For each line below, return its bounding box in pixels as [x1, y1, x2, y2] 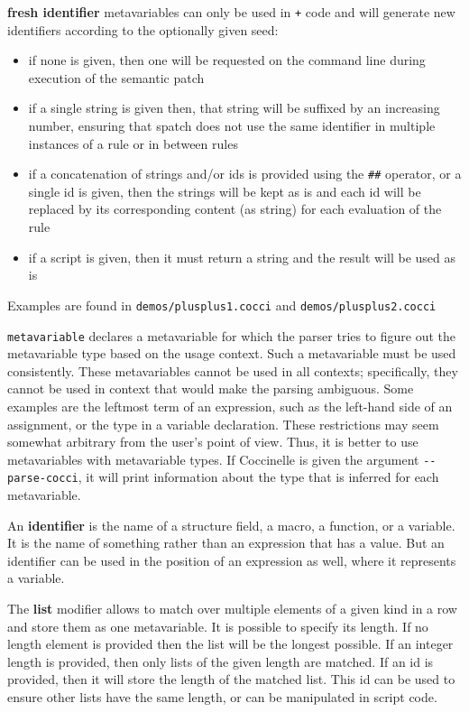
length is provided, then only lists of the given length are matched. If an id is [7, 652, 434, 670]
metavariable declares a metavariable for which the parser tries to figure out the [7, 326, 456, 345]
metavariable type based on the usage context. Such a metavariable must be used [7, 344, 456, 363]
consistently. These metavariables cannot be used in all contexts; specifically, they [7, 361, 458, 380]
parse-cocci [7, 472, 78, 485]
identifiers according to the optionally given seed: [7, 20, 279, 39]
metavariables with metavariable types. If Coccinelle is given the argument [7, 449, 419, 468]
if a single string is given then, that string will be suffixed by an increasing [28, 98, 440, 117]
